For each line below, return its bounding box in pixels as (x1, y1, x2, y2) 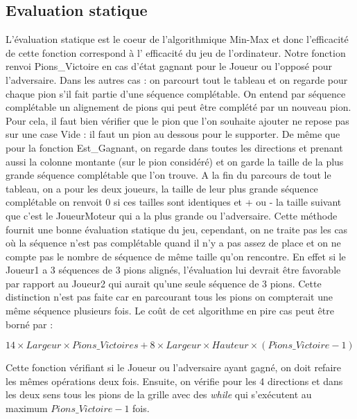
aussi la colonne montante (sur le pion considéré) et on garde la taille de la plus (6, 154, 344, 168)
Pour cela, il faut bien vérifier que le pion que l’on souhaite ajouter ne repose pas (6, 113, 349, 127)
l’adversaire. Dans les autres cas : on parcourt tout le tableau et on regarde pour (6, 72, 348, 87)
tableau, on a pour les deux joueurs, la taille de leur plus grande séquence (6, 181, 318, 195)
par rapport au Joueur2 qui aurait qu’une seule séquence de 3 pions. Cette (6, 276, 322, 290)
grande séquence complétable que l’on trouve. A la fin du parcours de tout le (6, 168, 331, 182)
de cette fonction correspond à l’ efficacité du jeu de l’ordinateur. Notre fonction (6, 45, 346, 60)
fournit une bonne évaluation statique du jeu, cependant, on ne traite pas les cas (6, 222, 348, 236)
